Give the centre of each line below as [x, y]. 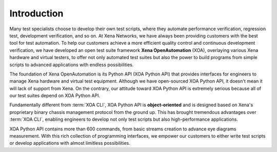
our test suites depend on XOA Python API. [55, 96]
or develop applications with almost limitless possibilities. [70, 143]
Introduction [36, 13]
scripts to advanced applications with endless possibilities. [72, 65]
